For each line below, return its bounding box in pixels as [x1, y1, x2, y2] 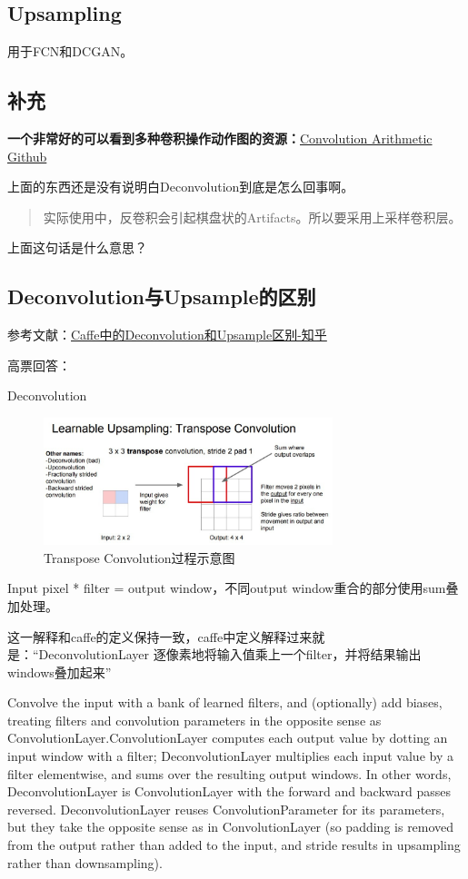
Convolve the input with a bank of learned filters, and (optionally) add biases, [7, 693, 443, 712]
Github [7, 146, 47, 165]
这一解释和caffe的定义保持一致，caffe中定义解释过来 [7, 627, 313, 646]
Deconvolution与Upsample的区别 [7, 282, 316, 311]
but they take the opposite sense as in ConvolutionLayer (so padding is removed [7, 817, 454, 836]
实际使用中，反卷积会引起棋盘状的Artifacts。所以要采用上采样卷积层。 [43, 207, 462, 226]
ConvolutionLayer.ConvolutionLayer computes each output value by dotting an [7, 728, 448, 747]
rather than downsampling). [7, 853, 163, 872]
